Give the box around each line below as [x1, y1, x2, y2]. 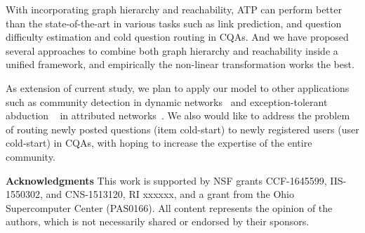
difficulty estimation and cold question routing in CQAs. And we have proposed [6, 29, 349, 44]
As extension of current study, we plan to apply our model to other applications [6, 80, 350, 95]
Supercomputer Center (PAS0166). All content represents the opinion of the [6, 200, 333, 215]
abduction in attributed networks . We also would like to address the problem [6, 108, 350, 123]
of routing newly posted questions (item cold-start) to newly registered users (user [6, 121, 359, 136]
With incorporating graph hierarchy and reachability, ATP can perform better [6, 2, 342, 16]
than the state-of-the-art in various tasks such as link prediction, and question [6, 15, 342, 30]
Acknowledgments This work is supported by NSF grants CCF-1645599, [6, 173, 327, 187]
